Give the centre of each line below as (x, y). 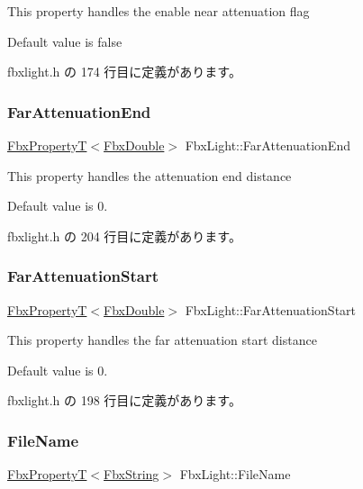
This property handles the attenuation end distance (150, 175)
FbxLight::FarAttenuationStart (271, 309)
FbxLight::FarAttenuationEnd (268, 145)
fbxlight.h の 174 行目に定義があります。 (124, 72)
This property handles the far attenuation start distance (162, 340)
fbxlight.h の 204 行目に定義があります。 (124, 235)
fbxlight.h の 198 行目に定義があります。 (124, 400)
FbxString (132, 474)
